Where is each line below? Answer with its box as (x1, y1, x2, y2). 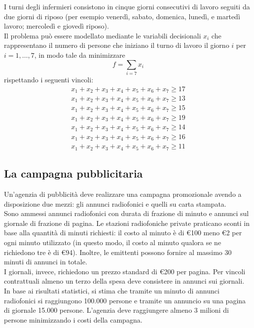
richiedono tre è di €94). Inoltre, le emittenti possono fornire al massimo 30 (4, 247, 232, 257)
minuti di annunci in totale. (4, 256, 87, 267)
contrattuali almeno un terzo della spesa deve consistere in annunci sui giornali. (4, 276, 245, 286)
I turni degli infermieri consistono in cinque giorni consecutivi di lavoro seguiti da (4, 1, 250, 11)
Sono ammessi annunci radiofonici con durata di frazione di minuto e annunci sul (4, 208, 249, 219)
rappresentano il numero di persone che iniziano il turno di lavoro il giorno (4, 40, 229, 50)
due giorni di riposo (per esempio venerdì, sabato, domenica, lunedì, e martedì (4, 11, 240, 21)
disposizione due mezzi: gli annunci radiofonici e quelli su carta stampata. (4, 198, 226, 209)
